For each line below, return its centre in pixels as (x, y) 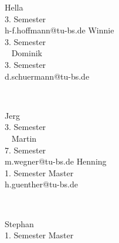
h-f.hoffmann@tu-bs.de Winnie (59, 30)
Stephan (19, 223)
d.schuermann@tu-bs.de (47, 76)
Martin (24, 138)
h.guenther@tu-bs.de (41, 184)
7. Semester (25, 150)
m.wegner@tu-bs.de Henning (56, 161)
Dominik (27, 53)
